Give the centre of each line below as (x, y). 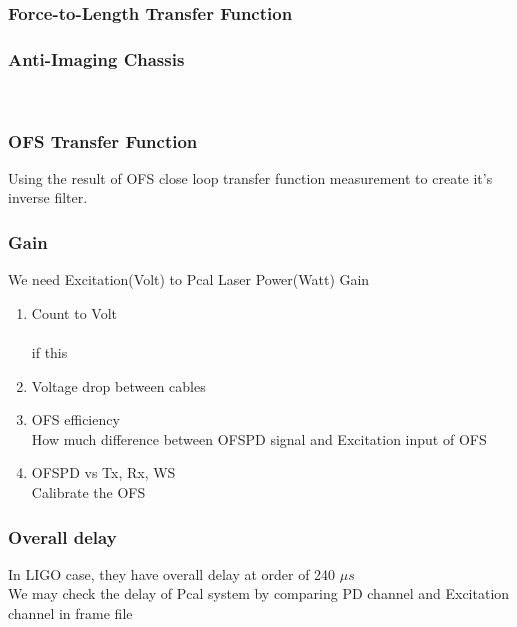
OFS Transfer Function (103, 140)
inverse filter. (48, 197)
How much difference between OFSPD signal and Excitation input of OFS (259, 438)
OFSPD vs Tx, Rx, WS (103, 472)
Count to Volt (74, 312)
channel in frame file (70, 613)
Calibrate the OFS (88, 492)
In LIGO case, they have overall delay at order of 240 (172, 573)
